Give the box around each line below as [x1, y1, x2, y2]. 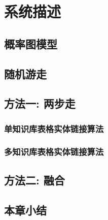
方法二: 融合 [4, 172, 65, 187]
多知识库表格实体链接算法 [4, 145, 104, 158]
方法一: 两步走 [4, 96, 76, 111]
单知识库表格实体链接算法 [4, 122, 104, 135]
